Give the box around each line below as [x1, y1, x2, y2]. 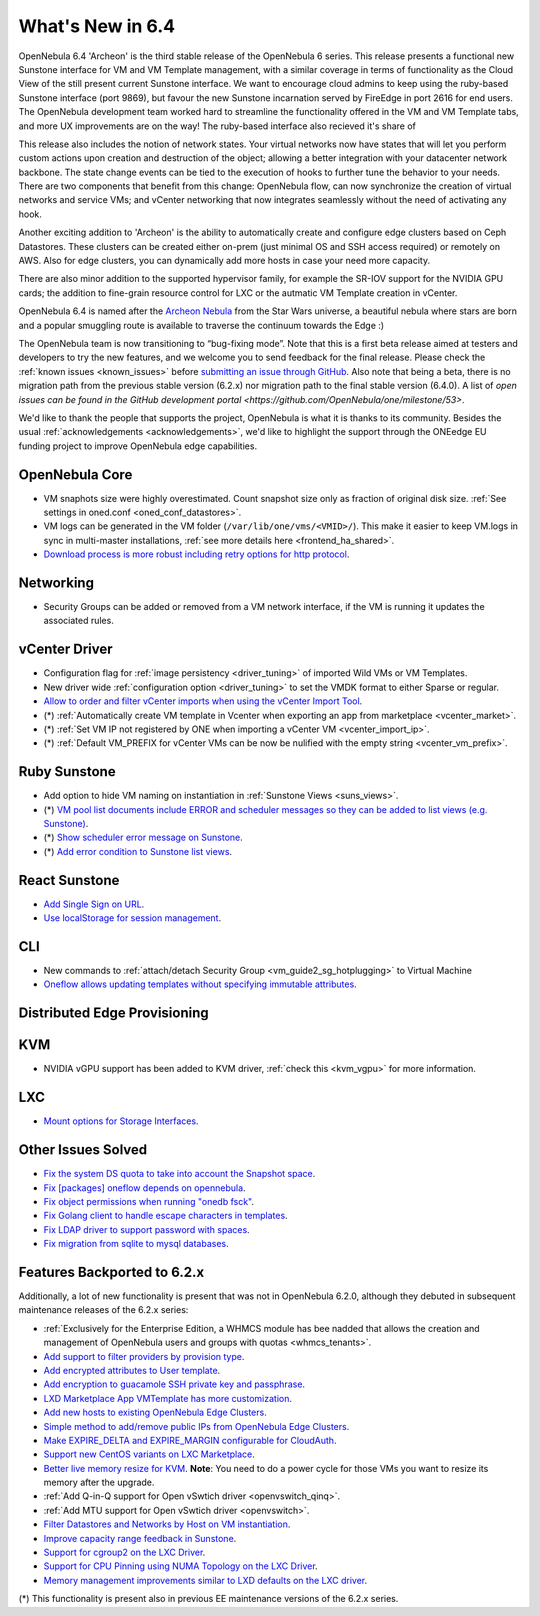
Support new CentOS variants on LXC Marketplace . [43, 1448, 255, 1460]
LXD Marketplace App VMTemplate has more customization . [43, 1392, 293, 1404]
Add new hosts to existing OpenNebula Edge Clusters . [43, 1406, 267, 1419]
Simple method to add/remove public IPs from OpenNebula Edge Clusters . [43, 1420, 350, 1432]
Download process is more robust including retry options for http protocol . [43, 548, 350, 560]
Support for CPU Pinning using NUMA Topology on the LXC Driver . [43, 1560, 319, 1572]
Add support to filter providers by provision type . [43, 1350, 245, 1362]
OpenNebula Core [18, 466, 133, 483]
